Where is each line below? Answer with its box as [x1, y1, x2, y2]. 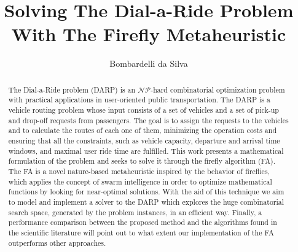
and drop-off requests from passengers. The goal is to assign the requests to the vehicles [8, 115, 289, 125]
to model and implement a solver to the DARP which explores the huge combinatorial [8, 196, 284, 207]
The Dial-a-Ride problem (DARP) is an [8, 84, 136, 94]
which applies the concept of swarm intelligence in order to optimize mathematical [8, 176, 272, 186]
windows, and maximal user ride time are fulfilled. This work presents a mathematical [8, 145, 284, 156]
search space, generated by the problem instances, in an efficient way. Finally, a [8, 207, 262, 217]
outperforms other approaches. [8, 237, 106, 248]
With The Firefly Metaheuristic [11, 21, 286, 47]
